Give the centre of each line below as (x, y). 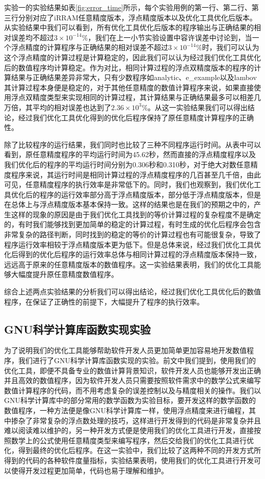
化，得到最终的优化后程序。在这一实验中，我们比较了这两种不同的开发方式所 (132, 450)
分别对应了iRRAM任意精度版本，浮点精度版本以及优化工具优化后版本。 (137, 17)
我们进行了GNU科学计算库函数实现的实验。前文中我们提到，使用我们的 (137, 360)
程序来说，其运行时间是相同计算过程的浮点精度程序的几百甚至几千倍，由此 (136, 174)
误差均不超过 (32, 37)
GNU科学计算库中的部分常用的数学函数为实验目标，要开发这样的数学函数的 (130, 400)
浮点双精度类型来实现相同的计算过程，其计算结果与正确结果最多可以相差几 (136, 97)
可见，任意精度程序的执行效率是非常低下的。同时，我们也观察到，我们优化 (129, 184)
